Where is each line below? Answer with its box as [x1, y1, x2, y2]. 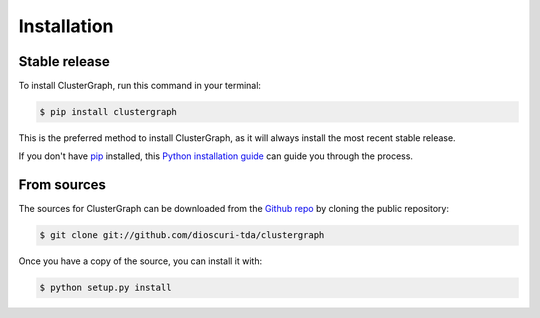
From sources [18, 176, 107, 194]
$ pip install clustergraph [39, 106, 177, 118]
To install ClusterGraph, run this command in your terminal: [18, 80, 262, 92]
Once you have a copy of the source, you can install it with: [18, 255, 263, 267]
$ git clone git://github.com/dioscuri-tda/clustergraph [39, 230, 325, 241]
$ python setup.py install [39, 282, 172, 294]
